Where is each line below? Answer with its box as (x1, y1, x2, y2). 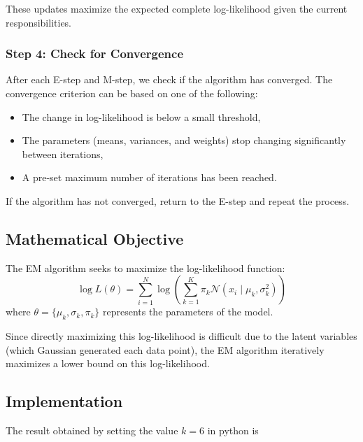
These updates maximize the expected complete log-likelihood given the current (6, 1, 348, 15)
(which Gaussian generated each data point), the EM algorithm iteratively (6, 342, 325, 357)
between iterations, (22, 146, 104, 161)
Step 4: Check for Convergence (6, 45, 184, 62)
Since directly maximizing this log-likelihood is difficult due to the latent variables (6, 329, 357, 343)
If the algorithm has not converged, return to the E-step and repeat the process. (6, 193, 350, 208)
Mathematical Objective (6, 227, 184, 249)
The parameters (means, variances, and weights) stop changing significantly (22, 133, 346, 148)
